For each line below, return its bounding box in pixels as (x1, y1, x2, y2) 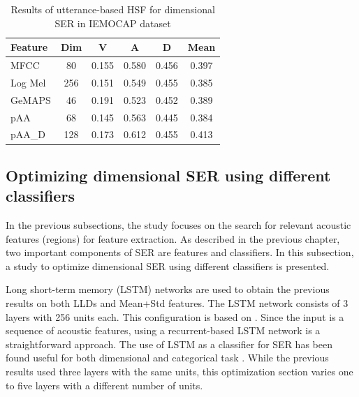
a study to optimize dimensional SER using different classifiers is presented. (6, 258, 330, 273)
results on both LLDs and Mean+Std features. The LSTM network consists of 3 (6, 296, 349, 310)
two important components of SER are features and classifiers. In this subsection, (6, 245, 354, 260)
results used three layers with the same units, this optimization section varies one (6, 364, 353, 379)
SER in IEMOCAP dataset (54, 15, 171, 30)
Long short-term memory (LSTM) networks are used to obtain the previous (6, 282, 330, 297)
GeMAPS (10, 92, 51, 107)
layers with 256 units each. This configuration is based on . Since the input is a (6, 309, 344, 324)
